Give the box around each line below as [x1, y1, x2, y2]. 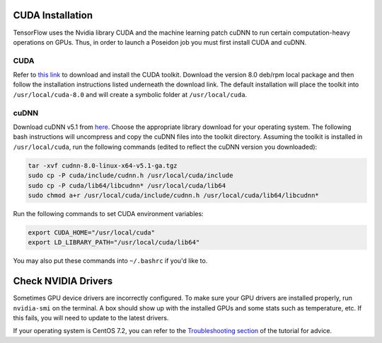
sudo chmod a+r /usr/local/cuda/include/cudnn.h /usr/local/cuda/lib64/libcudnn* [28, 191, 320, 199]
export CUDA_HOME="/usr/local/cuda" [28, 228, 156, 237]
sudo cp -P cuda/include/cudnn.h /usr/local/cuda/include [28, 171, 233, 180]
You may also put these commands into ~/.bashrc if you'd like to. [13, 257, 208, 265]
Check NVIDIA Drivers [13, 275, 113, 287]
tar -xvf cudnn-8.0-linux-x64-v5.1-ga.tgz [28, 162, 178, 169]
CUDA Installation [13, 9, 93, 21]
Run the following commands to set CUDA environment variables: [13, 209, 204, 218]
